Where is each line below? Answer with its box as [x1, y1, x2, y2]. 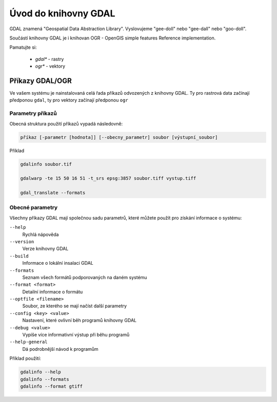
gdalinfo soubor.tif [20, 161, 72, 167]
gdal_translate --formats [20, 190, 86, 196]
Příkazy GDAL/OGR [9, 76, 72, 85]
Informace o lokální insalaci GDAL [22, 260, 93, 266]
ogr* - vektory [35, 63, 66, 69]
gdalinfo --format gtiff [20, 383, 83, 389]
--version [9, 239, 34, 244]
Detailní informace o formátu [22, 288, 83, 294]
